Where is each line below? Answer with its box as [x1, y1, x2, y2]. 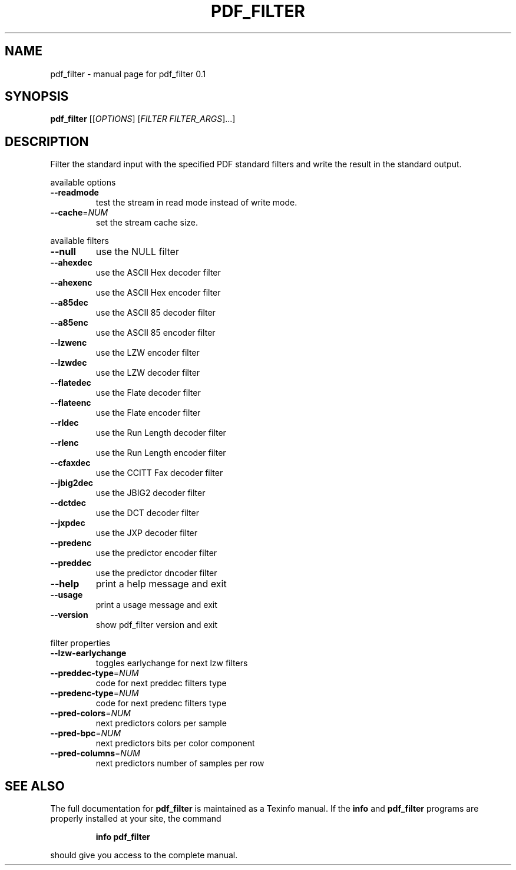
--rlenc [50, 438, 79, 448]
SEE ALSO [5, 778, 65, 793]
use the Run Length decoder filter [95, 428, 226, 438]
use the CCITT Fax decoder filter [95, 468, 223, 478]
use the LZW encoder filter [95, 348, 200, 358]
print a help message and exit [95, 578, 227, 590]
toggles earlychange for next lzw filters [95, 658, 248, 669]
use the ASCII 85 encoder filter [95, 328, 216, 338]
